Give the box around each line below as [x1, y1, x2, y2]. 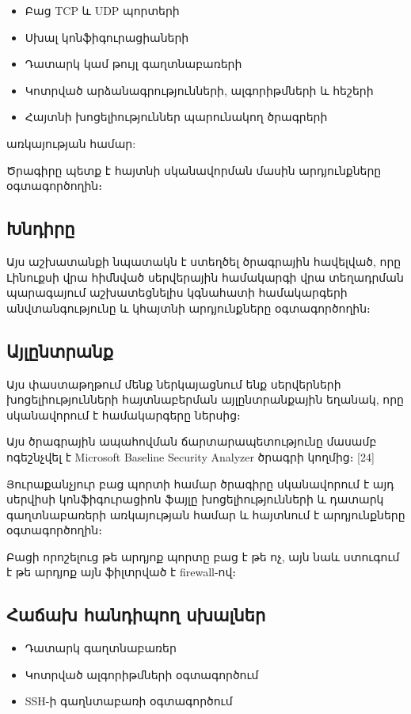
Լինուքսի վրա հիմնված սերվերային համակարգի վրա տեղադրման [6, 268, 404, 285]
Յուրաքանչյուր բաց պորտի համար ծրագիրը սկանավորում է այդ [6, 475, 394, 492]
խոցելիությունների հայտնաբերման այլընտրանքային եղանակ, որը [6, 391, 404, 408]
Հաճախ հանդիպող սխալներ [6, 602, 266, 627]
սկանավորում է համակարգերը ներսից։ [6, 406, 241, 423]
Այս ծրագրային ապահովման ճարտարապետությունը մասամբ [6, 433, 377, 450]
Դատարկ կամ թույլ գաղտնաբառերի [25, 55, 242, 72]
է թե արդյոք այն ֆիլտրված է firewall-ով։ [6, 564, 237, 580]
